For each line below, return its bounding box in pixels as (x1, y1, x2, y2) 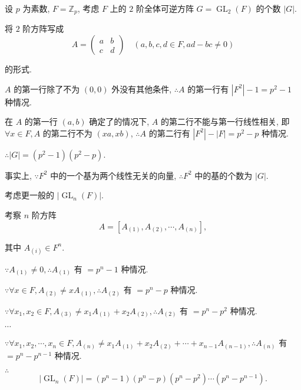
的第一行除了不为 (14, 82, 80, 95)
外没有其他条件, (111, 82, 172, 95)
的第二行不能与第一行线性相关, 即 (161, 115, 290, 128)
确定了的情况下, (89, 115, 150, 128)
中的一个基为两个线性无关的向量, (50, 169, 177, 181)
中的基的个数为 (194, 169, 253, 181)
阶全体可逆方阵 (135, 2, 194, 14)
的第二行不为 (42, 126, 92, 139)
